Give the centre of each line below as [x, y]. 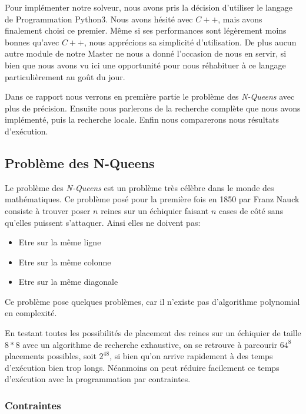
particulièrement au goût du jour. [65, 76]
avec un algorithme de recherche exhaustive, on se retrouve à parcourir [150, 344]
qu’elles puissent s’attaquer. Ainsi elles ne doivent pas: [103, 222]
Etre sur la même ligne [60, 242]
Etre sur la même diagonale [68, 282]
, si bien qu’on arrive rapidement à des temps [191, 356]
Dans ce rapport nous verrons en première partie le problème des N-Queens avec [150, 96]
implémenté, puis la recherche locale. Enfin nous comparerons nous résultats [142, 119]
